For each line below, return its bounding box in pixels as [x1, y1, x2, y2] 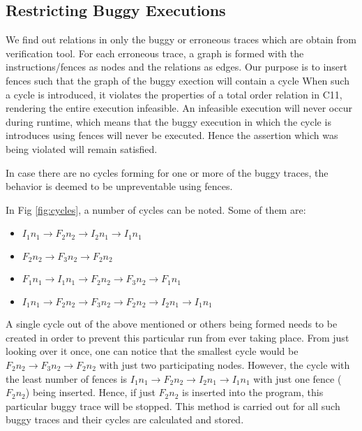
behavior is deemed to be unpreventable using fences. [6, 179, 233, 193]
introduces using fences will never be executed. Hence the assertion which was [6, 128, 338, 143]
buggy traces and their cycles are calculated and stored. [6, 412, 244, 427]
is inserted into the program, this [182, 385, 324, 400]
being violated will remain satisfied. [6, 141, 158, 156]
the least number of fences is [6, 371, 128, 386]
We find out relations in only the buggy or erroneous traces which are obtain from [6, 32, 356, 47]
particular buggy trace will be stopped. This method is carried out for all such [6, 398, 340, 413]
